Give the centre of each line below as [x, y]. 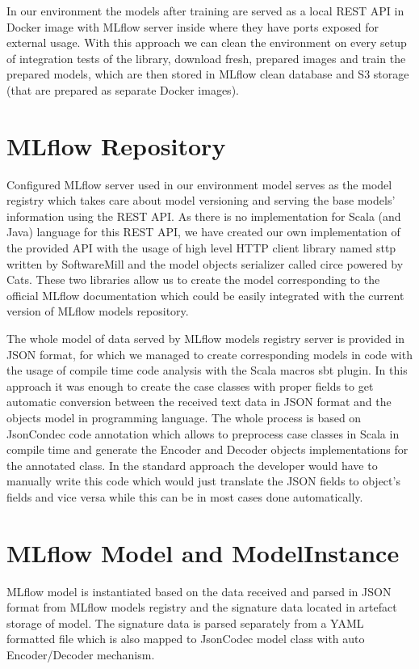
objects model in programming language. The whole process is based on [184, 417]
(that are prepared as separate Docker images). [123, 89]
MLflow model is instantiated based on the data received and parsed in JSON [199, 591]
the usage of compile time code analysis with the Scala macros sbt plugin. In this [207, 370]
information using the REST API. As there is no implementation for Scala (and [204, 216]
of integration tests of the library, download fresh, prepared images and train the [206, 58]
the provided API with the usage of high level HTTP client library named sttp [201, 248]
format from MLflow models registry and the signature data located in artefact [202, 607]
